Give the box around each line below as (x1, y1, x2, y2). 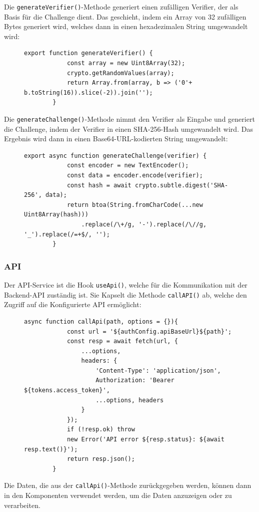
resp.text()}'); (24, 445, 78, 453)
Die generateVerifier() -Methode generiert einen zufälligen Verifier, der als (4, 2, 238, 12)
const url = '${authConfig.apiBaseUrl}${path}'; (66, 328, 232, 335)
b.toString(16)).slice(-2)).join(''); (24, 89, 153, 96)
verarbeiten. (4, 499, 40, 510)
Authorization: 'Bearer (95, 377, 174, 384)
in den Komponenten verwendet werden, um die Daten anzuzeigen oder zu (4, 490, 232, 500)
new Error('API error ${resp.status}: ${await (66, 436, 224, 443)
